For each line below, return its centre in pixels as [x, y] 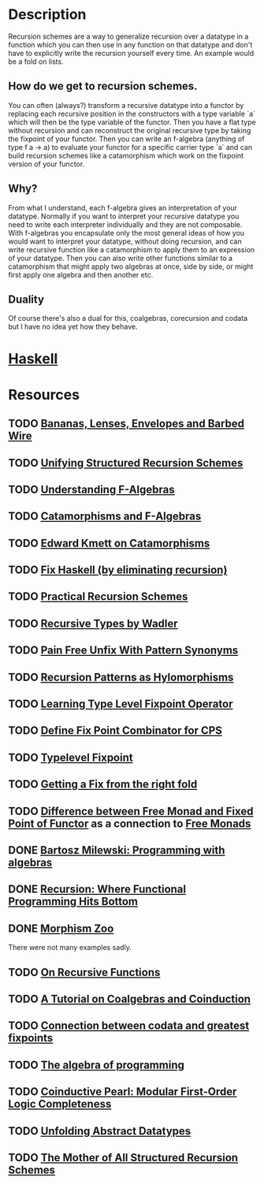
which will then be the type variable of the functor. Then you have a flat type [132, 122]
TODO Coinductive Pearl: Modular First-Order [123, 1092]
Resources [44, 395]
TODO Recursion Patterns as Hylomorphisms [121, 677]
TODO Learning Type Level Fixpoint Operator [121, 704]
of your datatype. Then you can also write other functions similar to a [121, 258]
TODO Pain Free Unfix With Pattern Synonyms [123, 651]
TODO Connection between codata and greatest [129, 1026]
